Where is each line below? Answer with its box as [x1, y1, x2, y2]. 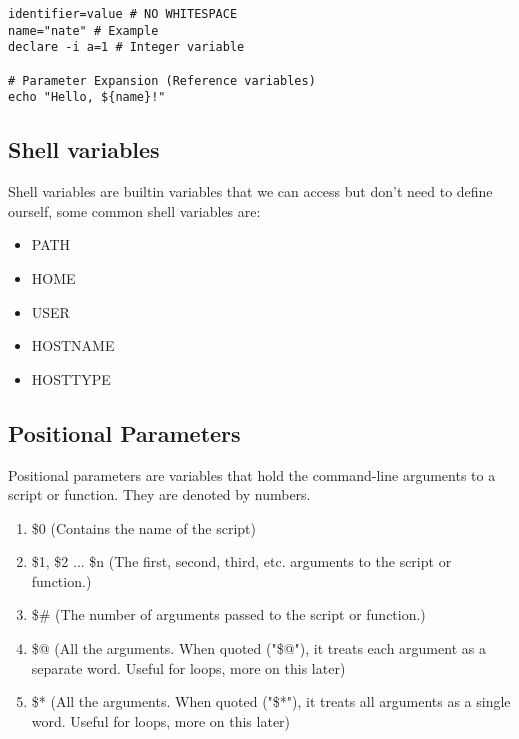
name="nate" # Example [8, 23, 159, 38]
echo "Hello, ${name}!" [8, 90, 166, 105]
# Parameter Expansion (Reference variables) [8, 73, 316, 88]
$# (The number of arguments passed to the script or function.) [31, 604, 426, 625]
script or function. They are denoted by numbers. [8, 484, 311, 505]
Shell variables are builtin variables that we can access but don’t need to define [8, 181, 493, 202]
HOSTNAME [31, 335, 115, 356]
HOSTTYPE [31, 368, 111, 389]
